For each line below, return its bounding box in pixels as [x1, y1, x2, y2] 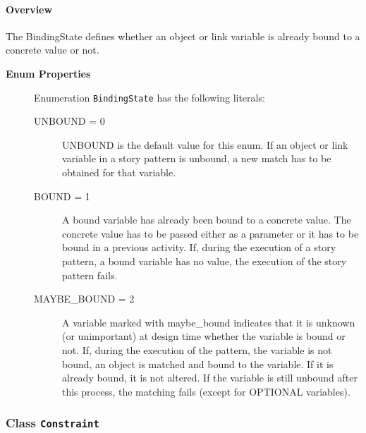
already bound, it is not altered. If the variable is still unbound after [62, 370, 358, 385]
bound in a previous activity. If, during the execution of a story [62, 240, 336, 255]
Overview [6, 1, 53, 16]
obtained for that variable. [62, 165, 176, 180]
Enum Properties [6, 66, 91, 80]
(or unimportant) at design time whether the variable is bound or [62, 329, 346, 343]
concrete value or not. [6, 42, 99, 57]
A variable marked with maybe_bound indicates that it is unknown [62, 315, 355, 329]
